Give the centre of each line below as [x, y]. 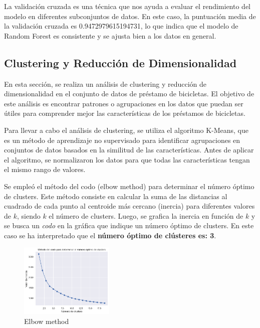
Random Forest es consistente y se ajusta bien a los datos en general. [110, 35]
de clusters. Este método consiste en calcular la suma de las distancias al [116, 196]
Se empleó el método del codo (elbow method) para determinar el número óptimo [129, 186]
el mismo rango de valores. [45, 169]
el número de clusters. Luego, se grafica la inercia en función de [146, 215]
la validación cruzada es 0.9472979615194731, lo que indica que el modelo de [121, 26]
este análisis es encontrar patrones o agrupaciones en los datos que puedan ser [124, 103]
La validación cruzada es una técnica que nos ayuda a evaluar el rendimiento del [127, 6]
